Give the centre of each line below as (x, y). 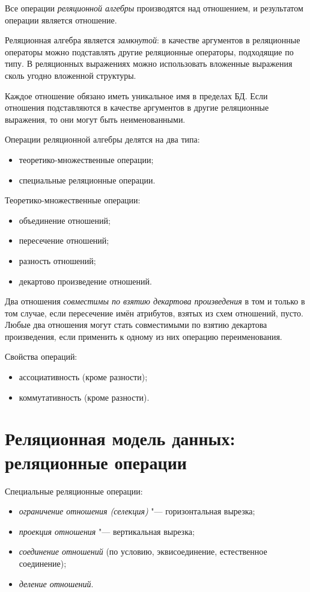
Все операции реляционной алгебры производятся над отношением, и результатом (154, 8)
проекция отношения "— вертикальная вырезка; (107, 531)
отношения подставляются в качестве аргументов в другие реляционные (137, 107)
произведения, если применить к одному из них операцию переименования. (144, 336)
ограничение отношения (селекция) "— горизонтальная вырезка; (137, 511)
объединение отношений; (65, 220)
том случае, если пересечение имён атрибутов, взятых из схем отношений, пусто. (154, 313)
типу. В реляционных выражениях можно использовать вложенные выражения (149, 63)
